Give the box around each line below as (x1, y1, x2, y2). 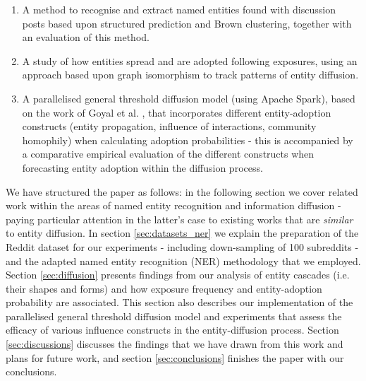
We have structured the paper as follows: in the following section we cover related (6, 184, 358, 199)
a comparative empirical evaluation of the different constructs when (22, 146, 315, 161)
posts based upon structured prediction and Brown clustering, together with (22, 16, 352, 30)
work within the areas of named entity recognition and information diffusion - (6, 198, 341, 213)
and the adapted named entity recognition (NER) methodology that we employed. (6, 253, 361, 268)
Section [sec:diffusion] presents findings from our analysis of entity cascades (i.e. (6, 267, 350, 282)
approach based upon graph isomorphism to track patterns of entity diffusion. (22, 67, 359, 82)
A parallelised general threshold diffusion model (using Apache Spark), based (22, 90, 355, 105)
